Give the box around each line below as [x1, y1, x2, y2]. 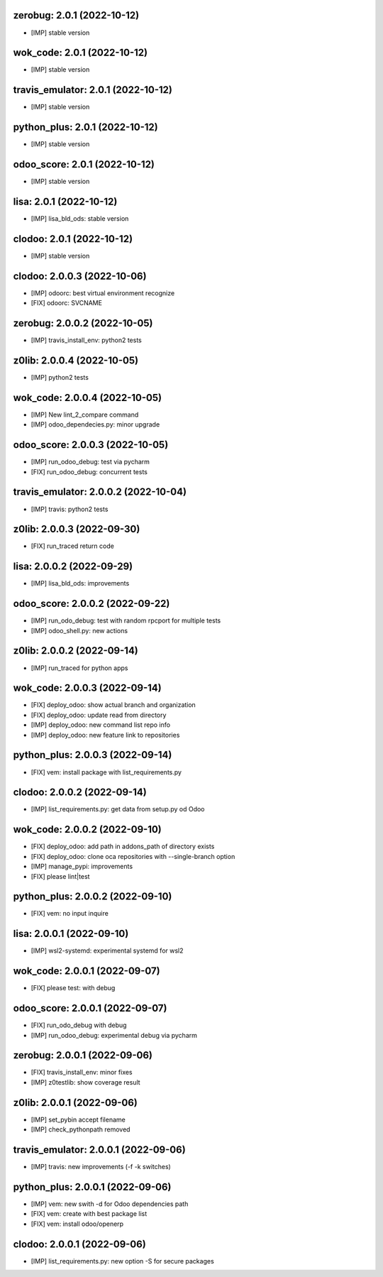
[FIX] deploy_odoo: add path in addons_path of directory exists [30, 842, 215, 851]
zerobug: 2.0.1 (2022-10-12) [13, 9, 140, 21]
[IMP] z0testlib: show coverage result [30, 1078, 141, 1086]
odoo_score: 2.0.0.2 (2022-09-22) [13, 598, 170, 610]
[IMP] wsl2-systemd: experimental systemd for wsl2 [30, 946, 184, 955]
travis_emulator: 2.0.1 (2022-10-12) [13, 84, 173, 96]
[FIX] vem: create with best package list [30, 1210, 148, 1218]
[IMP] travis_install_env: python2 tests [30, 336, 142, 344]
